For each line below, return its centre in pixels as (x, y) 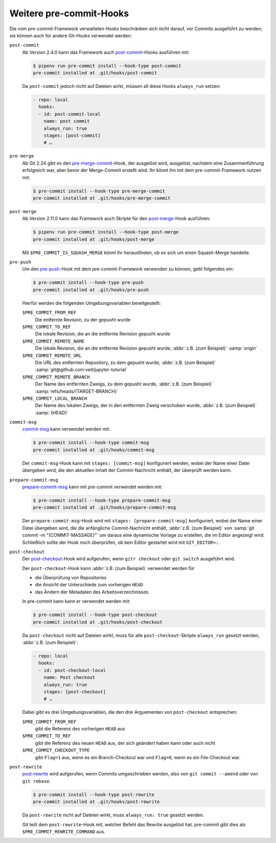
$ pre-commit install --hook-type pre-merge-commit (99, 191)
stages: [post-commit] (72, 136)
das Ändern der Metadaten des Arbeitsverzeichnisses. (93, 592)
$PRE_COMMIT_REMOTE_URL (52, 356)
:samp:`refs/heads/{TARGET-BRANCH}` (77, 391)
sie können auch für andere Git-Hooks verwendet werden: (71, 35)
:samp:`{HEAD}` (52, 413)
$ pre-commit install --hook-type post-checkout (95, 615)
